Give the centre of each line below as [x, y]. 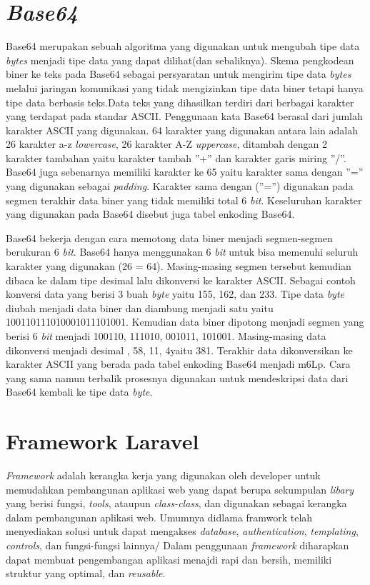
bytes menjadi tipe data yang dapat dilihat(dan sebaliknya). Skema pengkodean [180, 60]
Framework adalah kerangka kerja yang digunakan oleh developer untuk [163, 475]
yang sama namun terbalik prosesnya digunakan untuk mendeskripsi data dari [177, 377]
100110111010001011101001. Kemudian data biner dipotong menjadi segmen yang [185, 322]
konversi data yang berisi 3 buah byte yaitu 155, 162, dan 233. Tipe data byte [175, 294]
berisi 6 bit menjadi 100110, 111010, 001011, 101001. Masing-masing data [166, 336]
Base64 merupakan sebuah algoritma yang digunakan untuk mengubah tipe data [183, 46]
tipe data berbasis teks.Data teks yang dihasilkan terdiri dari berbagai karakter [180, 102]
